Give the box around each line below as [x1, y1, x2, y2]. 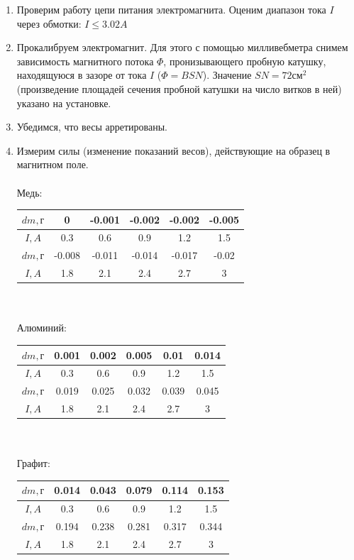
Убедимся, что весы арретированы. [16, 119, 167, 134]
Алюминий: [16, 320, 67, 335]
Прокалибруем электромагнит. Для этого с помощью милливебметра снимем [16, 40, 348, 55]
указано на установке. [16, 95, 111, 110]
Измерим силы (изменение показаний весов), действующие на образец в [16, 143, 331, 158]
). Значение [202, 67, 252, 82]
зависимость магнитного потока [16, 53, 154, 68]
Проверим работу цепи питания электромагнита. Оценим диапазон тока [16, 2, 326, 16]
